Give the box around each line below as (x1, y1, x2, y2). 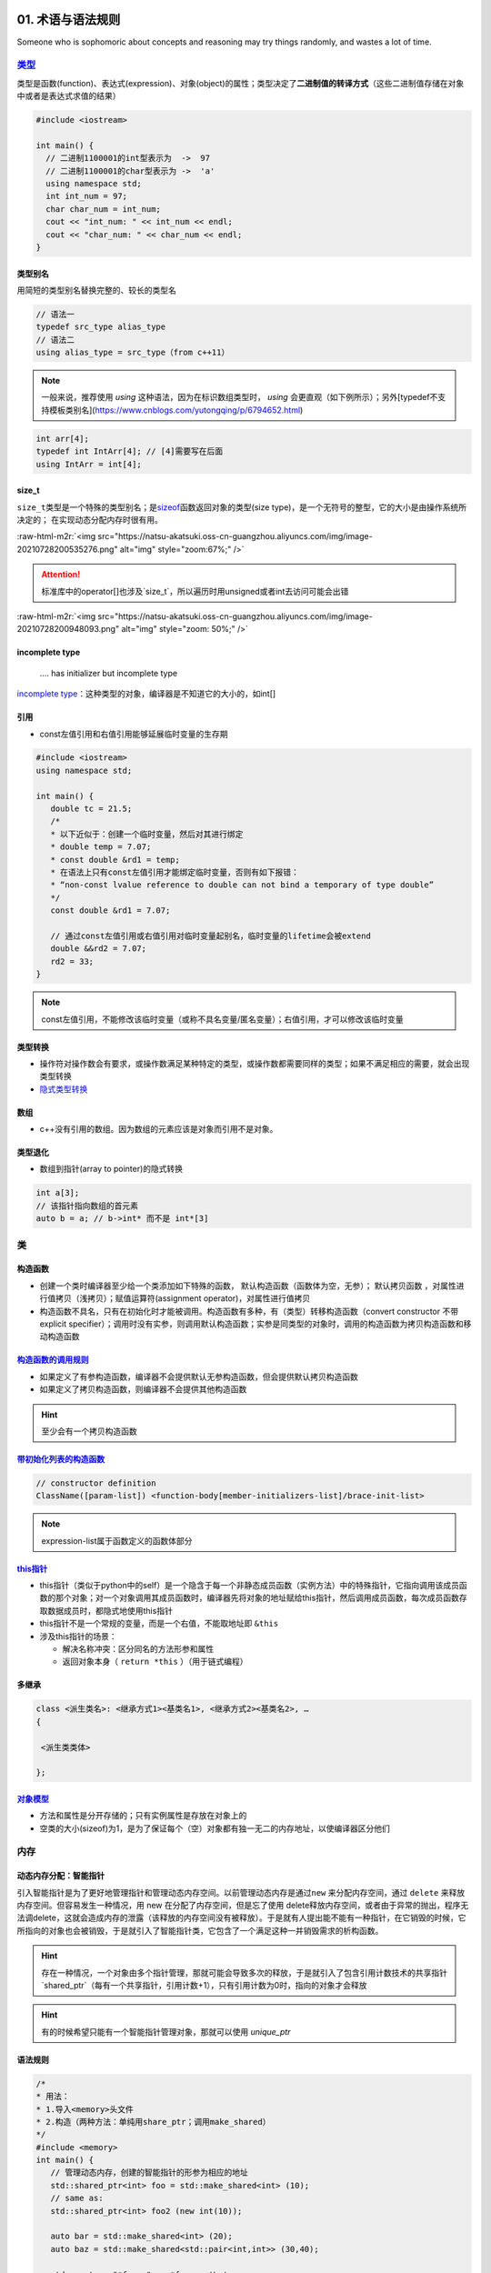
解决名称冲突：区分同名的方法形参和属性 (62, 1643, 214, 1654)
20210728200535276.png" (16, 544, 118, 555)
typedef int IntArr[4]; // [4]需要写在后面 (35, 446, 224, 456)
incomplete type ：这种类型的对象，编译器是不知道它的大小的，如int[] (16, 688, 276, 699)
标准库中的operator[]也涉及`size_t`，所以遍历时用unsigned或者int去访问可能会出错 (41, 586, 349, 596)
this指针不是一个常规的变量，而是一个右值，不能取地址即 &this (39, 1618, 279, 1629)
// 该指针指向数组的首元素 (35, 1200, 138, 1211)
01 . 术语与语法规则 (16, 12, 121, 27)
